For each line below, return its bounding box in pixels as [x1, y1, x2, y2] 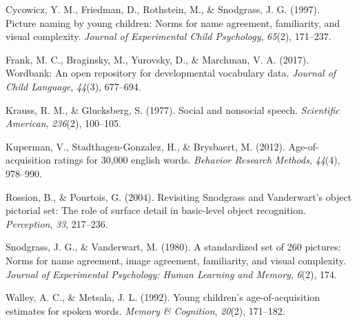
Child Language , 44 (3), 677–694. [6, 79, 141, 93]
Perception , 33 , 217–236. [6, 216, 108, 231]
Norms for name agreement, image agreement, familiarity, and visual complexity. [6, 253, 346, 267]
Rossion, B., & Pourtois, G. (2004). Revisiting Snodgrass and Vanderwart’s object [6, 189, 352, 204]
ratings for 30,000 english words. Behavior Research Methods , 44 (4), [54, 153, 340, 167]
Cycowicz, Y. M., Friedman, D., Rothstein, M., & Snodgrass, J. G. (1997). [6, 2, 320, 16]
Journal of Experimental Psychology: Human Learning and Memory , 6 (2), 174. [6, 266, 337, 281]
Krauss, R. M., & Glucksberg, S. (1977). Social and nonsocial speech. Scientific [6, 102, 340, 117]
